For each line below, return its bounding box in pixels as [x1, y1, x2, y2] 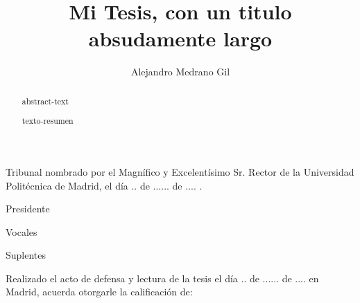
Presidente [6, 201, 50, 216]
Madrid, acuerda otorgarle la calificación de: [6, 284, 193, 299]
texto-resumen [22, 115, 74, 127]
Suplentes [6, 248, 46, 262]
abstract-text [22, 95, 69, 107]
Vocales [6, 224, 37, 239]
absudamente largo [88, 24, 273, 53]
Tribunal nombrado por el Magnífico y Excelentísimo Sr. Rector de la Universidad [6, 164, 354, 178]
